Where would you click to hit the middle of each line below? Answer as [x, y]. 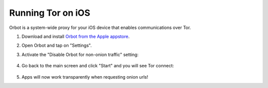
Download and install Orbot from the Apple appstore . [76, 36]
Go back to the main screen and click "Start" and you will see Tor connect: [98, 66]
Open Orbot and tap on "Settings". [57, 45]
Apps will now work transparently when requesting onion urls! [85, 77]
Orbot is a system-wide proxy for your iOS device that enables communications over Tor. [100, 28]
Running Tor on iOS [50, 13]
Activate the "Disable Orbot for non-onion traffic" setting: [80, 55]
